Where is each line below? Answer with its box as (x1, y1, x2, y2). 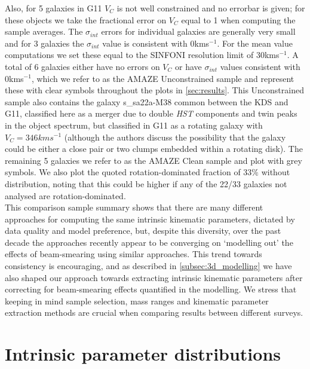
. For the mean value (217, 36, 293, 49)
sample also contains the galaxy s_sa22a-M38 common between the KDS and (5, 95, 288, 108)
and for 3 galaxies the (5, 36, 84, 49)
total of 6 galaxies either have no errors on (5, 60, 160, 72)
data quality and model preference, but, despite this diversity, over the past (5, 224, 281, 237)
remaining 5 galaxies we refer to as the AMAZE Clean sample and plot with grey (5, 154, 302, 166)
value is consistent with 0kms (102, 36, 210, 49)
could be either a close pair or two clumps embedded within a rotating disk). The (5, 142, 303, 155)
